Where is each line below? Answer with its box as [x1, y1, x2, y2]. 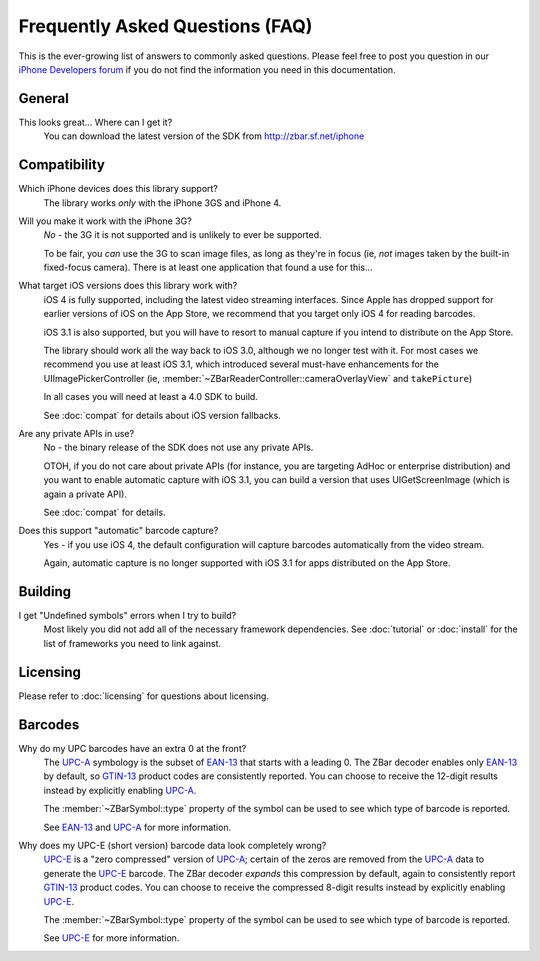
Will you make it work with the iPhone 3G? [18, 215, 192, 227]
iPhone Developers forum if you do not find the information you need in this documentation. [18, 63, 396, 75]
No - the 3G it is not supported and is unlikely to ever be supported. [43, 229, 322, 241]
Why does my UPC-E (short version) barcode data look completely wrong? [18, 839, 327, 851]
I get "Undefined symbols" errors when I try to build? [18, 610, 237, 622]
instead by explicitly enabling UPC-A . [43, 784, 197, 796]
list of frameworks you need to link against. [43, 637, 222, 649]
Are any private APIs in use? [18, 428, 135, 439]
